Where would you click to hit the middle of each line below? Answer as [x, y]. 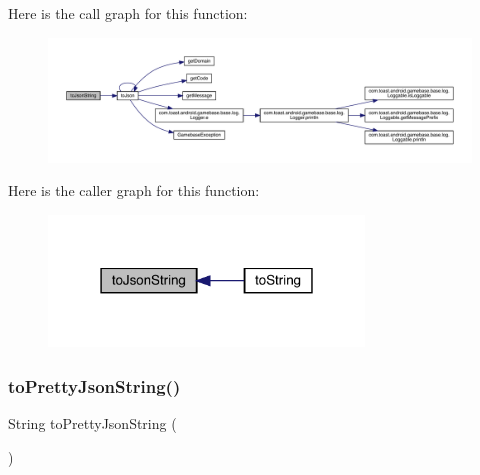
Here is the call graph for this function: [128, 13]
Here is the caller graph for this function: [134, 190]
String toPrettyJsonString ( [92, 423]
